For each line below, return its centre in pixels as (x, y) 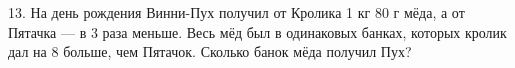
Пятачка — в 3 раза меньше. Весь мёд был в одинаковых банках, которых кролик (257, 31)
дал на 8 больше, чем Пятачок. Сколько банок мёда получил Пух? (210, 51)
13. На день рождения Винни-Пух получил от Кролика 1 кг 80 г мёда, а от (236, 12)
